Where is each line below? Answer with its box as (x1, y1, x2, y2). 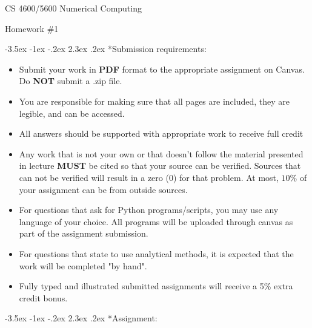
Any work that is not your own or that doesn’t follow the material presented (19, 147, 304, 160)
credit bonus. (19, 291, 68, 304)
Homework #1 (5, 22, 59, 34)
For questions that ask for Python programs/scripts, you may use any (19, 203, 279, 216)
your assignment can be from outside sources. (19, 183, 188, 195)
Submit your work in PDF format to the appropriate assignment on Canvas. (19, 62, 305, 75)
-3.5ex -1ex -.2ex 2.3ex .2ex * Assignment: (5, 312, 158, 324)
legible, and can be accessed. (19, 107, 125, 119)
